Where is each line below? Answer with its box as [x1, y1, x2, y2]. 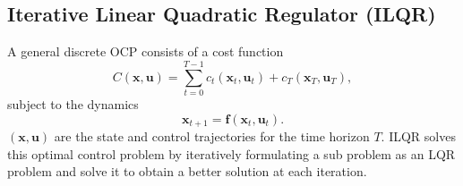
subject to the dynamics [7, 94, 139, 113]
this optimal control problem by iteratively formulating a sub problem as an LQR [7, 144, 456, 163]
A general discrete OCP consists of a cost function [7, 42, 284, 61]
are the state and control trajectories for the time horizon [54, 126, 370, 145]
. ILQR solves [381, 126, 456, 145]
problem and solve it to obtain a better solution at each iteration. [7, 162, 367, 181]
